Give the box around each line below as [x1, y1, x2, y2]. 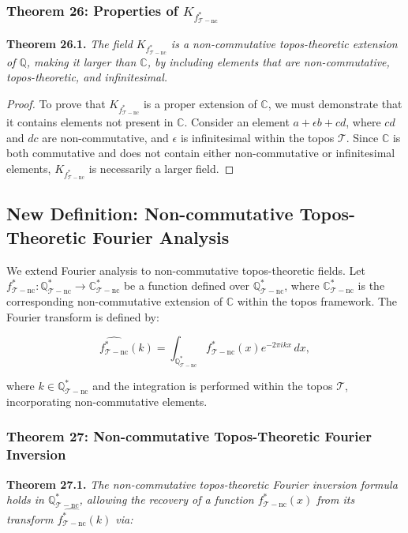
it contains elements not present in [6, 114, 174, 130]
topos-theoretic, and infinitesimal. [6, 69, 168, 85]
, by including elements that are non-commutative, [147, 53, 390, 69]
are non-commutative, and [42, 129, 169, 145]
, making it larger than [26, 53, 137, 69]
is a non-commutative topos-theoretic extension [170, 35, 398, 51]
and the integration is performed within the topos [92, 377, 333, 393]
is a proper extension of [143, 95, 257, 111]
